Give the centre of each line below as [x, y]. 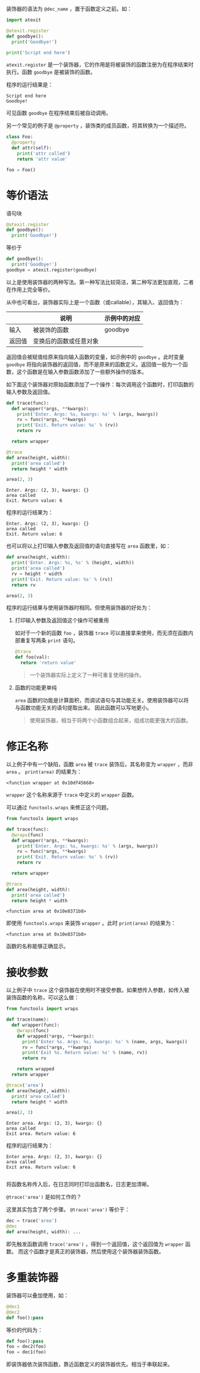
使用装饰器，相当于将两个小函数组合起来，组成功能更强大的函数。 [110, 720]
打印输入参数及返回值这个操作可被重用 [62, 620]
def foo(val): [32, 657]
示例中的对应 [123, 318]
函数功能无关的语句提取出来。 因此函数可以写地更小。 [86, 708]
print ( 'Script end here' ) [38, 52]
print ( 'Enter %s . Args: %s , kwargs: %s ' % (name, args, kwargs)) [104, 1042]
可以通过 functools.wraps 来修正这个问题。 [59, 807]
